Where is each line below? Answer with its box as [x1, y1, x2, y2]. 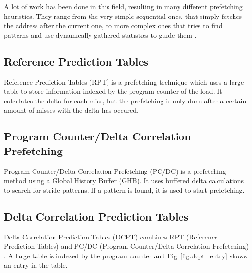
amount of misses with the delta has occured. [4, 105, 139, 115]
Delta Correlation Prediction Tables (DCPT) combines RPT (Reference [4, 231, 218, 241]
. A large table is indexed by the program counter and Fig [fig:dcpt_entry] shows [4, 250, 247, 260]
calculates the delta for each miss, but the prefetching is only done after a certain [4, 95, 247, 105]
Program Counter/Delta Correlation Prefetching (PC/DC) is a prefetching [4, 166, 226, 176]
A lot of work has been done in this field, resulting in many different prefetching [4, 1, 243, 11]
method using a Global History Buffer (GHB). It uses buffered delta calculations [4, 175, 244, 186]
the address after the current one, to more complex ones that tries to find [4, 20, 223, 31]
